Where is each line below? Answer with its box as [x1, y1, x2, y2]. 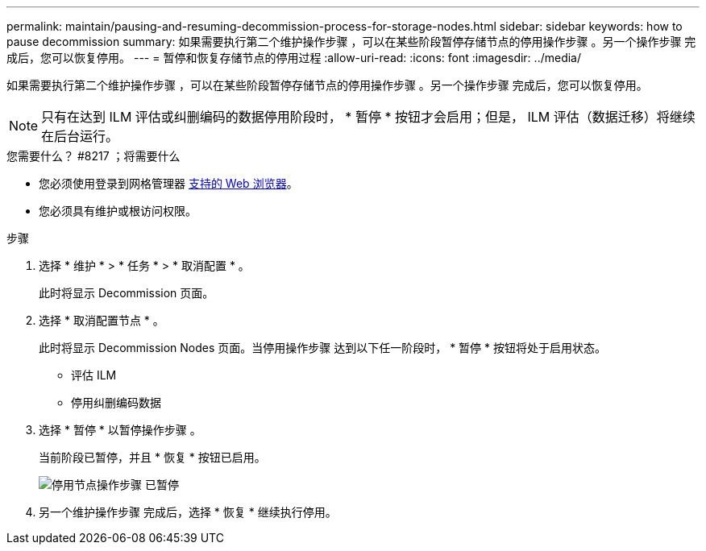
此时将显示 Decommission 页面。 [39, 286, 214, 300]
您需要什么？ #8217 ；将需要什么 [6, 149, 181, 163]
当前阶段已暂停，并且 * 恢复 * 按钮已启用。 [39, 450, 266, 464]
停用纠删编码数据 [71, 396, 161, 409]
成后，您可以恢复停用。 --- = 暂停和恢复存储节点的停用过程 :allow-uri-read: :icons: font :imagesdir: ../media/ [6, 51, 582, 64]
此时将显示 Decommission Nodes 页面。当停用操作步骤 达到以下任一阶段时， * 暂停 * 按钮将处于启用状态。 [39, 341, 607, 354]
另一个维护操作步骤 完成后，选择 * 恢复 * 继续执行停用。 [39, 505, 337, 519]
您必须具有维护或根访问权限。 [39, 204, 197, 217]
